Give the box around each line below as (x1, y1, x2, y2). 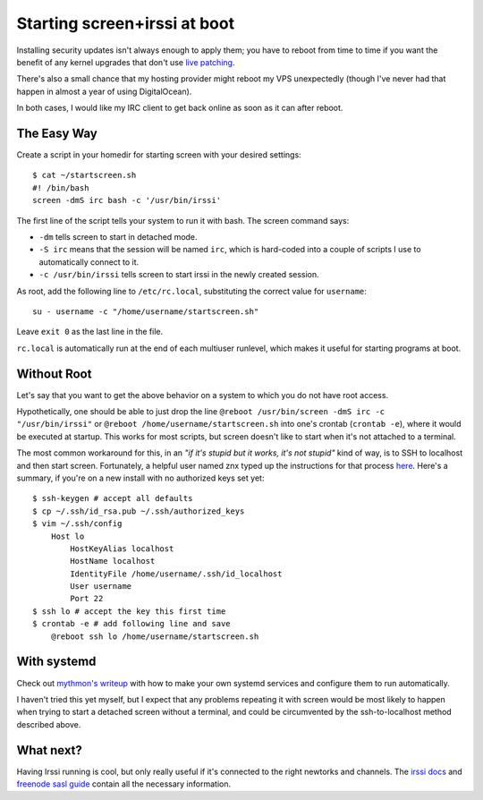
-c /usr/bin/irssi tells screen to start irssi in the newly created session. (38, 269, 319, 280)
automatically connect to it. (38, 256, 140, 268)
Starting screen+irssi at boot (16, 13, 235, 33)
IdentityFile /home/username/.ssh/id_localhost (70, 568, 283, 579)
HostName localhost (70, 556, 156, 566)
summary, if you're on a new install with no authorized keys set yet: (16, 472, 265, 483)
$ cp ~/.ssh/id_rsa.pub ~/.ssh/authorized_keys (32, 506, 245, 516)
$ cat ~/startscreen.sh (32, 170, 137, 181)
